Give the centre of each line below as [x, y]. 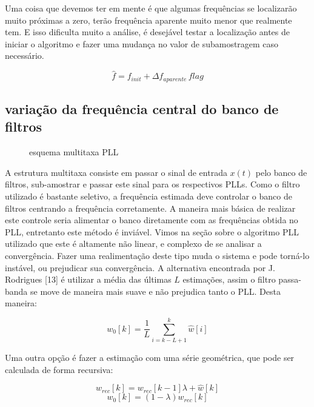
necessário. [25, 55]
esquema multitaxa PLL [74, 152]
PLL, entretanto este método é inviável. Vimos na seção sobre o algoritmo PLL [152, 231]
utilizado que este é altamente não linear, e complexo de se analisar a [133, 244]
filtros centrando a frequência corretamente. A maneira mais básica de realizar [150, 208]
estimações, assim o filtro [229, 279]
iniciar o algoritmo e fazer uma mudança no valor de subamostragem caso [142, 43]
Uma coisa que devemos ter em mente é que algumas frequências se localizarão [151, 8]
